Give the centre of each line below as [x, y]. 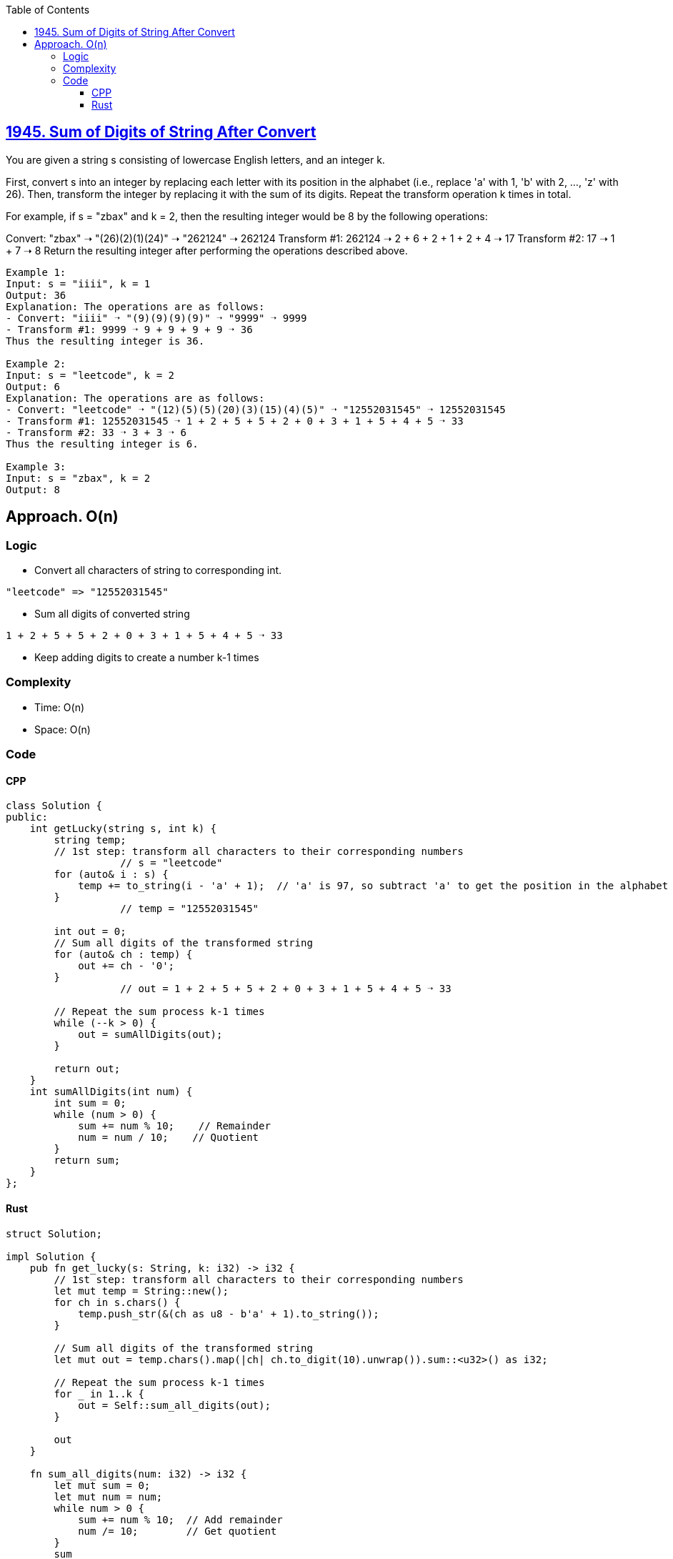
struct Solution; [54, 1233]
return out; [87, 1069]
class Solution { [54, 806]
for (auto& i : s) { [111, 875]
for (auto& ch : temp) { [123, 955]
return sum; [87, 1160]
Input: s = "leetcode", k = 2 [90, 375]
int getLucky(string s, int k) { [123, 829]
